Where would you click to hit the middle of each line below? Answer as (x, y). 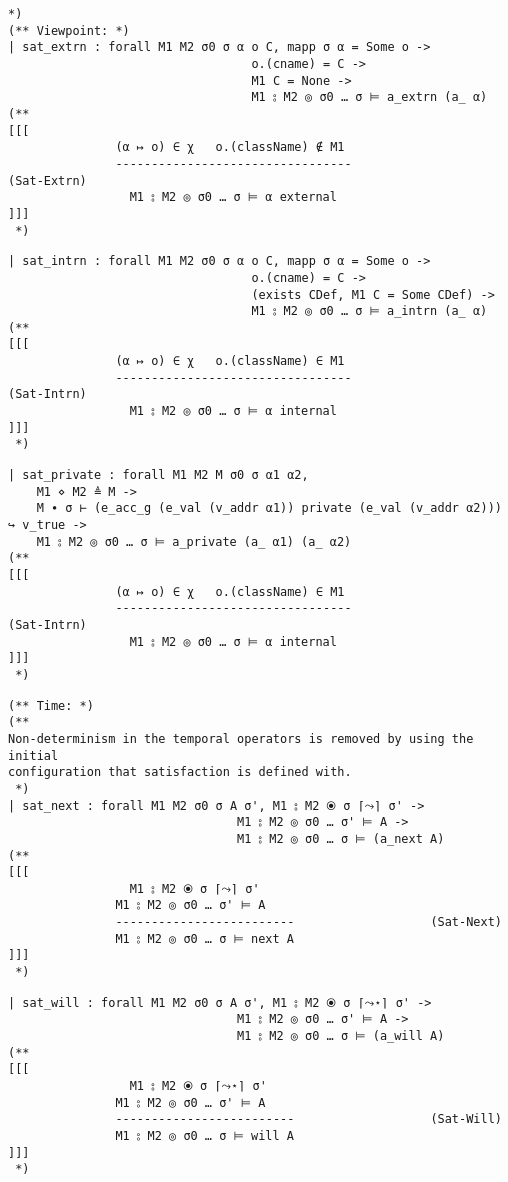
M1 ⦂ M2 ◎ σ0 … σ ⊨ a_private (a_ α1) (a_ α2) (194, 541)
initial (33, 755)
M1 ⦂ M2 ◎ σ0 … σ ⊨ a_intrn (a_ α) (369, 311)
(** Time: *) (51, 705)
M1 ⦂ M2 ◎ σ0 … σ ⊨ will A (204, 1136)
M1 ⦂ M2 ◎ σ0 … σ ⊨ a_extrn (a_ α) (369, 97)
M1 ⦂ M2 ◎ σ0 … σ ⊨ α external (233, 197)
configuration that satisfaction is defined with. (180, 772)
